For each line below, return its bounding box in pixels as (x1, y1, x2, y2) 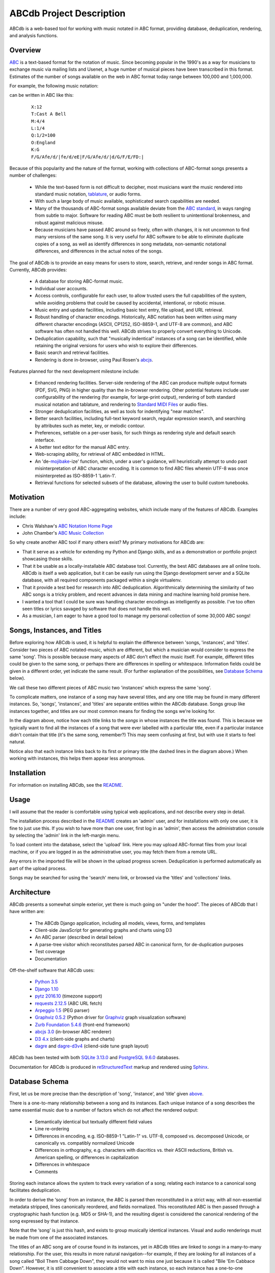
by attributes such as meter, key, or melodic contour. (35, 423, 145, 429)
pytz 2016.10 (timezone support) (35, 993, 103, 999)
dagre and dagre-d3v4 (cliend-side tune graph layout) (35, 1043, 149, 1049)
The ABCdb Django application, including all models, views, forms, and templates (35, 920, 206, 926)
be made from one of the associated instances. (9, 1234, 109, 1240)
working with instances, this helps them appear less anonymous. (9, 755, 145, 761)
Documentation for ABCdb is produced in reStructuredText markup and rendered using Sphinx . (9, 1064, 209, 1070)
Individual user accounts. (35, 285, 88, 291)
